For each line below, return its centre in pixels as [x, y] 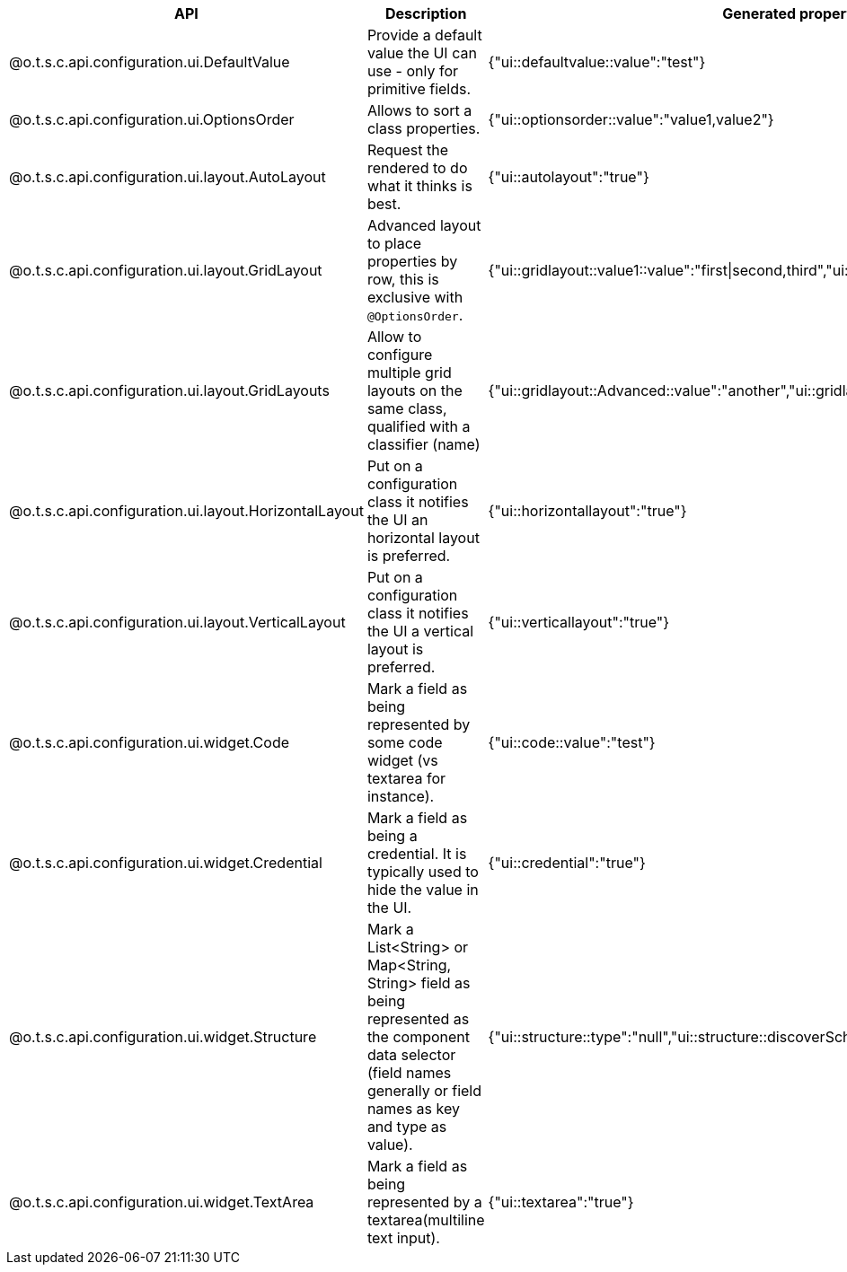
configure [400, 355]
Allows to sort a [419, 110]
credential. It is [417, 854]
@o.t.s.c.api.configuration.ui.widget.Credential [166, 863]
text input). [403, 1238]
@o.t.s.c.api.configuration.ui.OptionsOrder [152, 119]
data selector [411, 1055]
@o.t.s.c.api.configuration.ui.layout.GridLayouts [169, 390]
